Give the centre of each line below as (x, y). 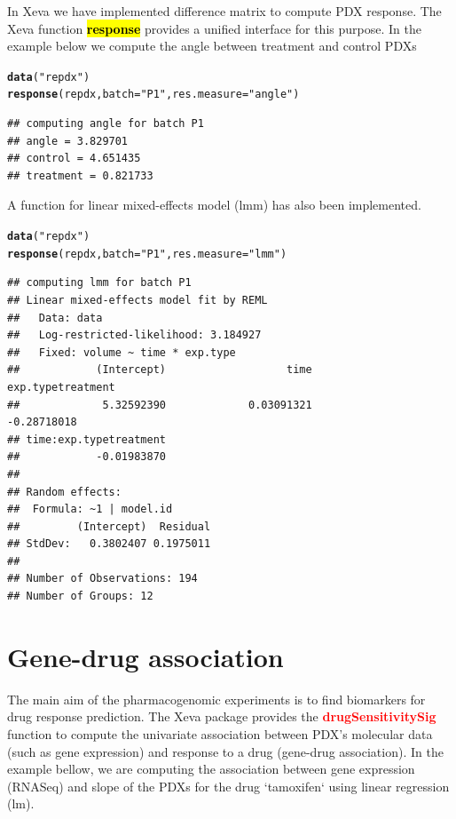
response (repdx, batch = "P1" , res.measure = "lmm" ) (147, 254)
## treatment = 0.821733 (80, 175)
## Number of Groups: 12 (80, 596)
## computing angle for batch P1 (106, 124)
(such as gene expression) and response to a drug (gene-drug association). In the (225, 751)
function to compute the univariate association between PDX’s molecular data (220, 733)
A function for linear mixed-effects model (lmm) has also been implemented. (214, 205)
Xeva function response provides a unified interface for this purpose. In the (214, 28)
